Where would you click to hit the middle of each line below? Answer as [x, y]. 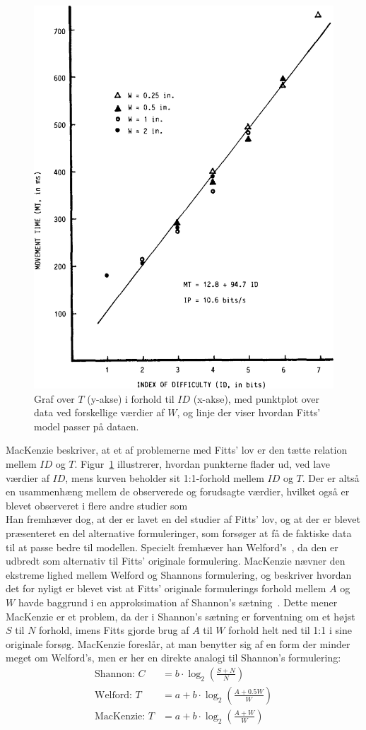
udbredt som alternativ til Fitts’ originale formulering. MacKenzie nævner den [176, 561]
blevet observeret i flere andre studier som [97, 505]
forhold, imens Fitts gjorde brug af [114, 630]
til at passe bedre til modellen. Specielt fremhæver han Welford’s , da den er [172, 547]
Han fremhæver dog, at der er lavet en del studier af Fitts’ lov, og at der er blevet [183, 519]
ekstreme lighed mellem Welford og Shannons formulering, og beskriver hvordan [179, 574]
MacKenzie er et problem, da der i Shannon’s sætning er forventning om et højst [181, 616]
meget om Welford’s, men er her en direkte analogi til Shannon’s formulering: [173, 658]
